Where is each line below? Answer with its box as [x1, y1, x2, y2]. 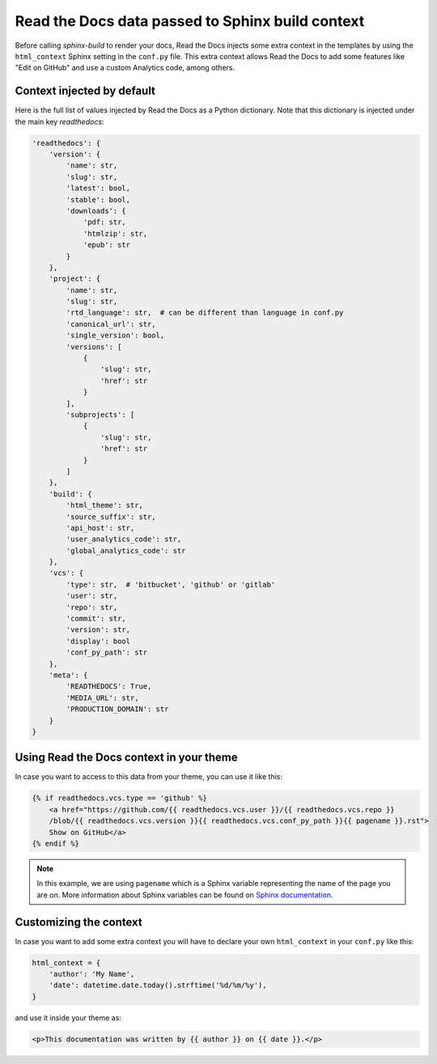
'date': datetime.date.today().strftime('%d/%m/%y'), [49, 981, 267, 990]
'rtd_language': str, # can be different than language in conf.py [66, 308, 344, 317]
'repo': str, [66, 603, 118, 612]
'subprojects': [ [66, 409, 135, 419]
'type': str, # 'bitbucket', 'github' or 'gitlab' [66, 579, 276, 589]
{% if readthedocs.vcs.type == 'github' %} [32, 794, 208, 803]
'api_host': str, [66, 523, 135, 532]
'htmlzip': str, [83, 229, 148, 238]
